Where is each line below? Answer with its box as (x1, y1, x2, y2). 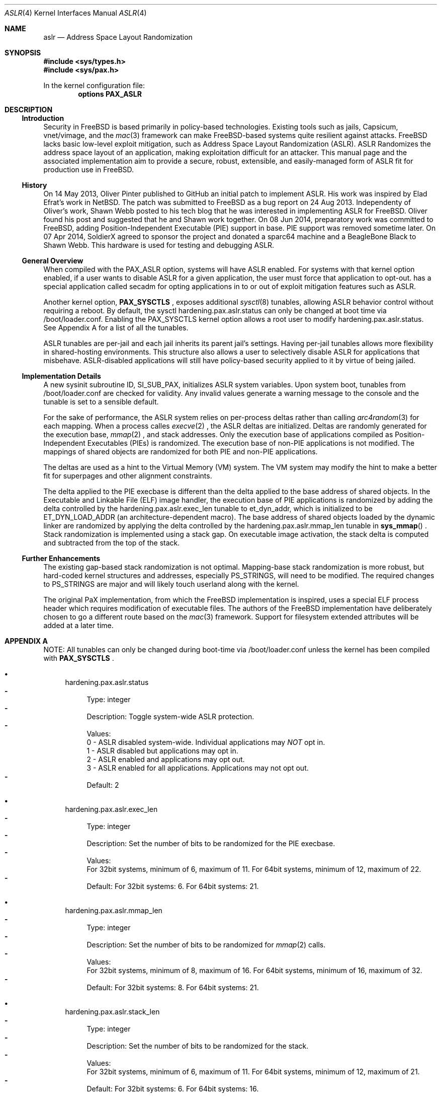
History (22, 181, 47, 189)
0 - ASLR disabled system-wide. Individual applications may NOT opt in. (86, 738, 325, 746)
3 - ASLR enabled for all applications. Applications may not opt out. (86, 764, 309, 772)
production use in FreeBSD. (43, 165, 134, 174)
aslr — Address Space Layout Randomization (43, 33, 193, 41)
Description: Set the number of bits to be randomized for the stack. (86, 1042, 309, 1050)
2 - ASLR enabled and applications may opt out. (86, 755, 245, 764)
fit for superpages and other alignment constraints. (43, 471, 212, 480)
